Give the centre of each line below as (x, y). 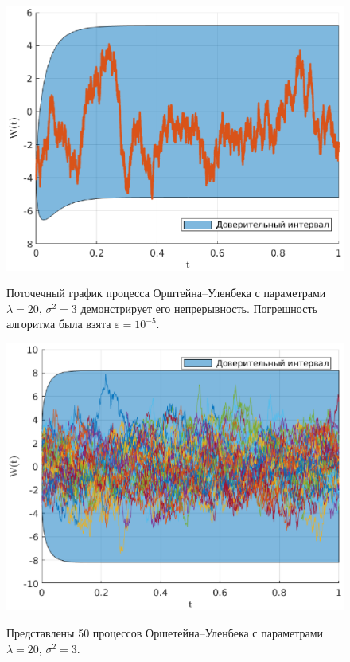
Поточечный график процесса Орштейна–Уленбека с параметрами (166, 293)
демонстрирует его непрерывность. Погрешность (199, 308)
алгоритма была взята (59, 324)
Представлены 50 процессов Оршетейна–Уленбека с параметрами (165, 633)
